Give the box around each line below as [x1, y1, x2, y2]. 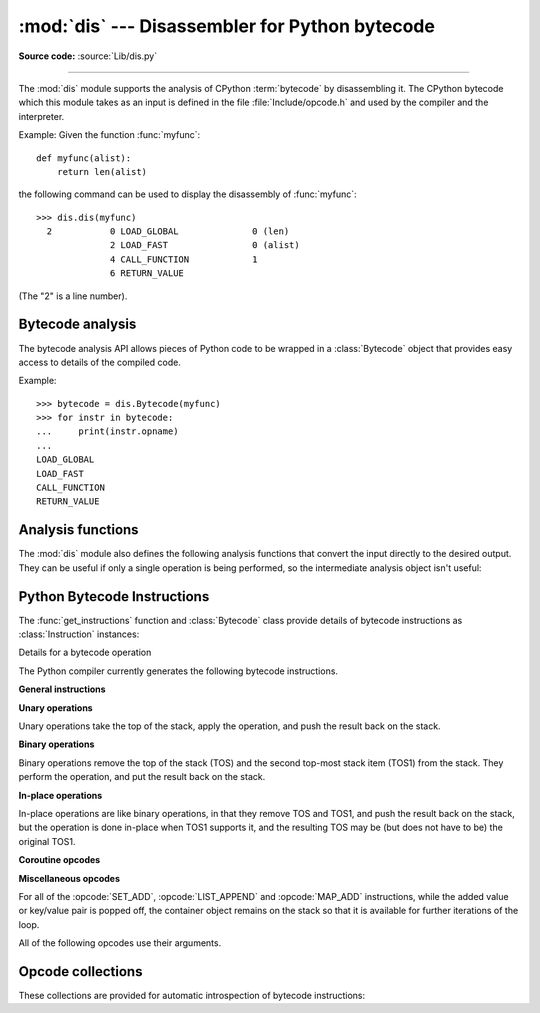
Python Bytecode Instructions [18, 588, 210, 605]
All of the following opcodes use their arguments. [18, 937, 222, 949]
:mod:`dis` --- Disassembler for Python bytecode [18, 15, 435, 37]
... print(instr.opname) [36, 426, 179, 437]
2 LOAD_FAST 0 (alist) [110, 240, 300, 251]
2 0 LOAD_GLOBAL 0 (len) [46, 226, 290, 237]
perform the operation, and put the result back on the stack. [18, 771, 266, 783]
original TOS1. [18, 835, 76, 847]
